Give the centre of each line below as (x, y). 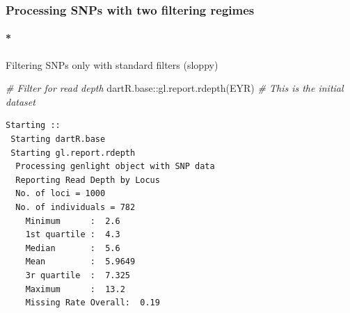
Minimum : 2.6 (73, 221)
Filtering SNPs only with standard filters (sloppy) (112, 64)
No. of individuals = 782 (75, 207)
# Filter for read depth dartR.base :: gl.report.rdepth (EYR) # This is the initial (175, 88)
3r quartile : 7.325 (78, 275)
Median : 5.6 (73, 248)
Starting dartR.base (58, 139)
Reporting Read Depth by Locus (88, 180)
